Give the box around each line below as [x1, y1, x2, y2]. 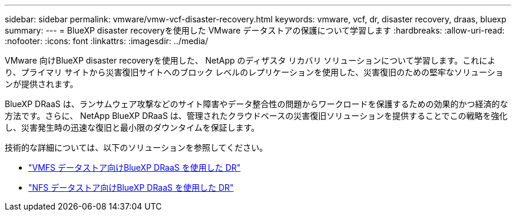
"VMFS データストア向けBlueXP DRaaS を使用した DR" [28, 162, 241, 172]
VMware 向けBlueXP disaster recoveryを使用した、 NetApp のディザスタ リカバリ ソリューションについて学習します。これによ [5, 55, 496, 65]
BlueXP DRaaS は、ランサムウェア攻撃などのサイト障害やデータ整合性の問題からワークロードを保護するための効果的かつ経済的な [5, 99, 508, 109]
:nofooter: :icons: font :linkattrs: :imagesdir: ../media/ [5, 36, 209, 46]
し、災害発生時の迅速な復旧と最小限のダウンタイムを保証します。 [5, 122, 260, 132]
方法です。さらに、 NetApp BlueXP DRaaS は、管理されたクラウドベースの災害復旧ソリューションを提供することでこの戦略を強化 [5, 111, 508, 121]
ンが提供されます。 [5, 79, 78, 89]
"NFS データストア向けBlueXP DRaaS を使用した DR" [28, 182, 234, 192]
